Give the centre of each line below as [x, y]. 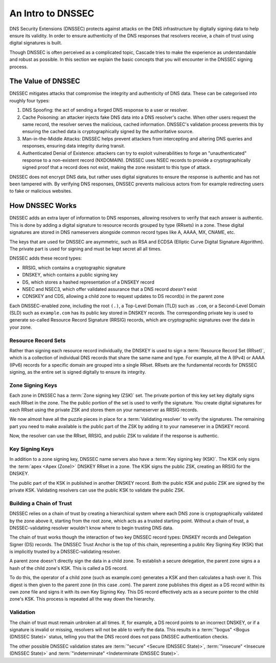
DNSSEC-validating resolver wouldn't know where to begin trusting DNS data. [91, 528]
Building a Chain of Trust [41, 503]
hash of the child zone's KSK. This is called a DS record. [68, 568]
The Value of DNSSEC [45, 81]
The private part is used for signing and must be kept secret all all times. [86, 249]
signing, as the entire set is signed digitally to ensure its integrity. [78, 372]
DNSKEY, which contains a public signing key [70, 275]
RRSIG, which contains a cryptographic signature [74, 268]
